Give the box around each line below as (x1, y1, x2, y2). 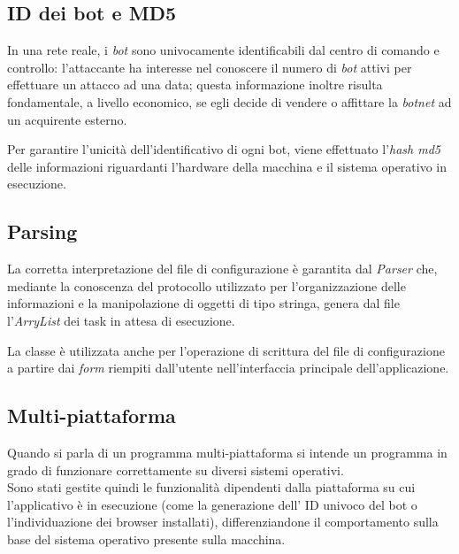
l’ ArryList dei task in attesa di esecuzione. (7, 311, 235, 329)
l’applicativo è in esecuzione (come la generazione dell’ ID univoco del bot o (7, 495, 417, 513)
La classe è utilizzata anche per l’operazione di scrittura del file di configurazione (7, 341, 445, 359)
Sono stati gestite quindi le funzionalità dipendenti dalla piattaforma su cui (7, 478, 416, 496)
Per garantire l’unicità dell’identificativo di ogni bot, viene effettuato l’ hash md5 (7, 140, 440, 158)
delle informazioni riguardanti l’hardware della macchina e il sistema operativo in (7, 157, 448, 175)
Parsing (7, 218, 78, 245)
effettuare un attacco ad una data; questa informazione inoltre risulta (7, 75, 383, 94)
